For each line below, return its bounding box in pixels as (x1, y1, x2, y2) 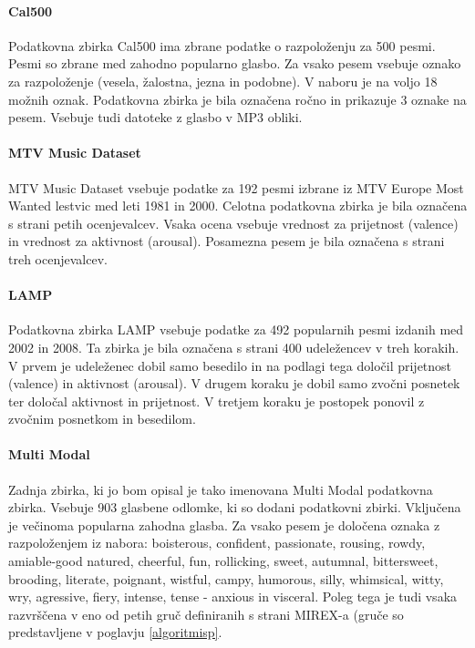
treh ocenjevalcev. (8, 249, 108, 268)
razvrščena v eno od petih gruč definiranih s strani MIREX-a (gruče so (8, 604, 404, 623)
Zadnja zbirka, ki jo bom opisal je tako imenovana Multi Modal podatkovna (8, 479, 433, 499)
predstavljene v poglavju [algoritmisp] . (8, 622, 222, 642)
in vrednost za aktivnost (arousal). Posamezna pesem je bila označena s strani (8, 231, 445, 251)
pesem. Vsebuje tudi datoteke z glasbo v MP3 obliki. (8, 108, 303, 127)
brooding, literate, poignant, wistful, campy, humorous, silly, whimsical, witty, (8, 569, 444, 588)
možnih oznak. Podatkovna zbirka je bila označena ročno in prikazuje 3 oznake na (8, 89, 467, 108)
